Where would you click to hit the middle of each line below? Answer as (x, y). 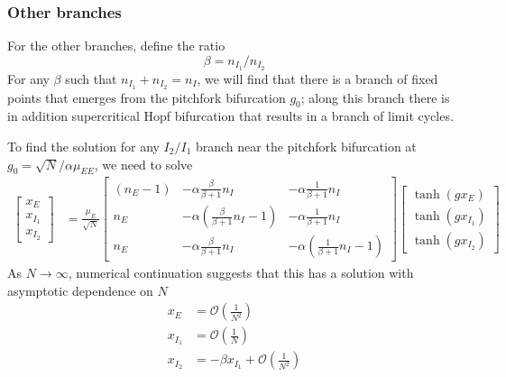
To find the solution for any (83, 146)
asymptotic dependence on (80, 290)
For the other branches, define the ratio (116, 46)
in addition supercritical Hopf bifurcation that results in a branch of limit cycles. (230, 116)
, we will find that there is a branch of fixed (317, 78)
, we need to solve (143, 164)
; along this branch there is (375, 97)
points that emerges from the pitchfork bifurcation (147, 97)
